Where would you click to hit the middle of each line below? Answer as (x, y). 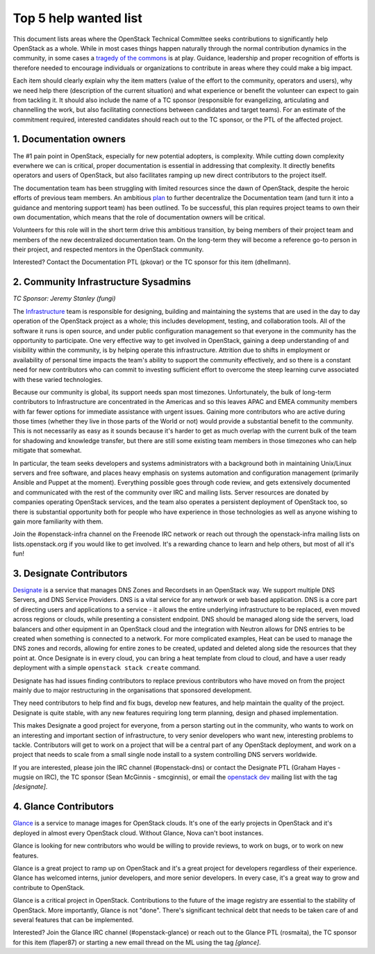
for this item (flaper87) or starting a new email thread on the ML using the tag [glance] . (137, 942)
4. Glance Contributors (63, 806)
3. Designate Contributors (70, 573)
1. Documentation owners (69, 139)
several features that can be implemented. (73, 919)
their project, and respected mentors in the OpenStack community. (108, 249)
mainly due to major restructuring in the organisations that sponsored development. (132, 690)
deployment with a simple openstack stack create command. (107, 668)
